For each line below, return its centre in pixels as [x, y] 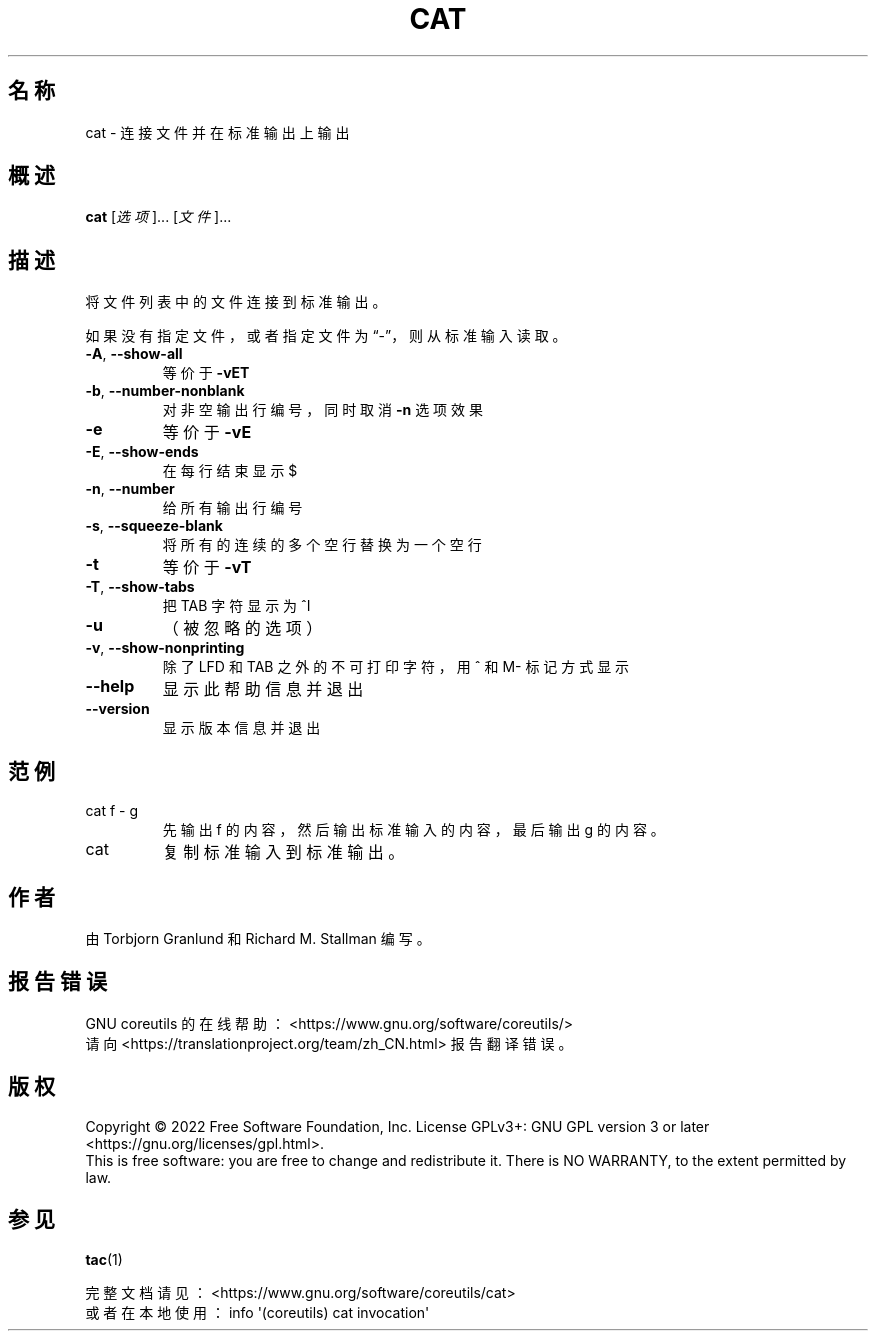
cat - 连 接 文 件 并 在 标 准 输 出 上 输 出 [217, 132]
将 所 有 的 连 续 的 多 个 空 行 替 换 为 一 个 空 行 [322, 545]
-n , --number [130, 489]
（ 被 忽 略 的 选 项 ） [242, 628]
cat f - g [111, 811]
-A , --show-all [134, 354]
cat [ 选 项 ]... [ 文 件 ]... [158, 217]
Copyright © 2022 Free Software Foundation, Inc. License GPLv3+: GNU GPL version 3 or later [397, 1126]
